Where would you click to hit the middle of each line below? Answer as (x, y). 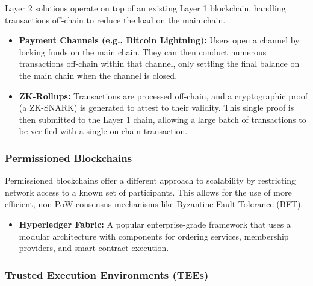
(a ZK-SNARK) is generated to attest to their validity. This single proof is (156, 107)
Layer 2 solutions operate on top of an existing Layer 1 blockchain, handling (145, 8)
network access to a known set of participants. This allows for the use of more (148, 192)
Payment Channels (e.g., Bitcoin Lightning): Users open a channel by (159, 40)
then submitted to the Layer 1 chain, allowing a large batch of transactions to (163, 119)
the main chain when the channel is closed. (98, 75)
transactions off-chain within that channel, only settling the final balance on (159, 64)
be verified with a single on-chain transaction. (103, 131)
